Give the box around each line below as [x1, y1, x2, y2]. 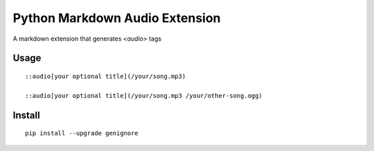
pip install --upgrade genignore [25, 130, 139, 137]
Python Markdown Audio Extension [12, 10, 221, 26]
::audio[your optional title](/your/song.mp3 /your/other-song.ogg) [25, 92, 262, 99]
